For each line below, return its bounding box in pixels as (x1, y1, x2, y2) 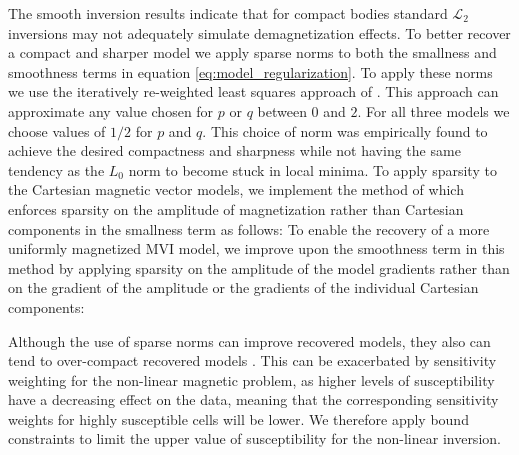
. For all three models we (357, 100, 510, 121)
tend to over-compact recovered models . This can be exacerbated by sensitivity (8, 350, 497, 371)
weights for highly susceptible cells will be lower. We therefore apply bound (8, 408, 469, 429)
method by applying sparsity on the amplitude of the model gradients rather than (8, 257, 510, 278)
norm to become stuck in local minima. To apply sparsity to (128, 159, 497, 180)
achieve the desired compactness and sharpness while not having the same (8, 140, 461, 161)
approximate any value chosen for (8, 100, 214, 121)
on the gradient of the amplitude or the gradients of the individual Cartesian (8, 277, 479, 298)
